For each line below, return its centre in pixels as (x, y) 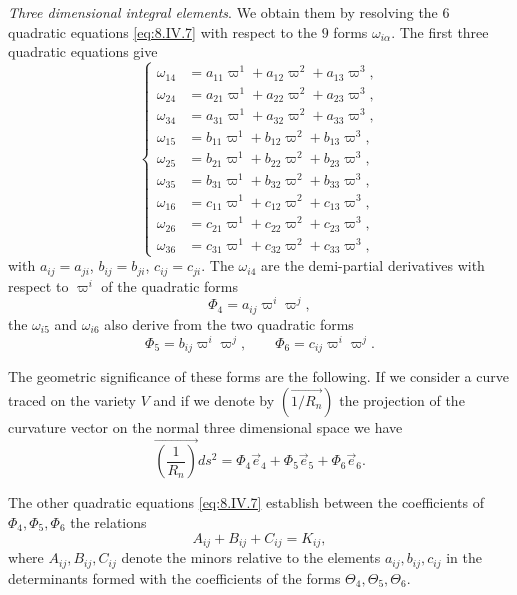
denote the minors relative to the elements (251, 557)
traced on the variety (72, 399)
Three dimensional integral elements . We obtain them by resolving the (223, 12)
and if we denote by (214, 399)
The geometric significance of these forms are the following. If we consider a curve (258, 376)
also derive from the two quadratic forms (229, 323)
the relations (108, 522)
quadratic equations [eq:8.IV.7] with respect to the (163, 31)
